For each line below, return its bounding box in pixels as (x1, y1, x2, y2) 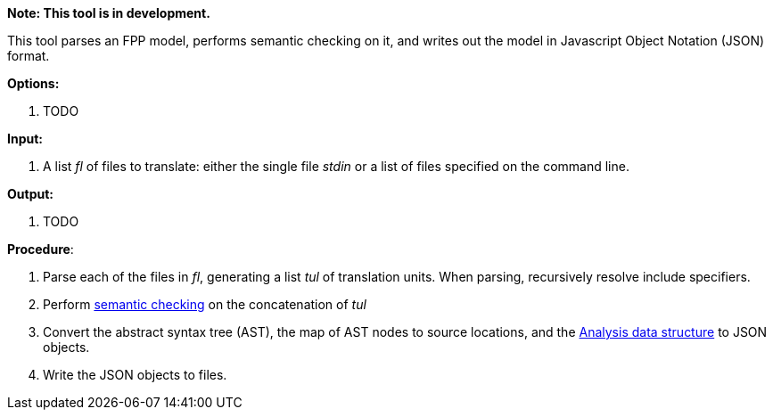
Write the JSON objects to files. (43, 367, 227, 382)
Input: (7, 131, 43, 146)
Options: (7, 76, 60, 91)
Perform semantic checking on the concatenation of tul (43, 297, 366, 312)
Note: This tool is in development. (7, 5, 210, 20)
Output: (7, 186, 53, 201)
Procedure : (7, 241, 74, 257)
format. (7, 48, 50, 63)
